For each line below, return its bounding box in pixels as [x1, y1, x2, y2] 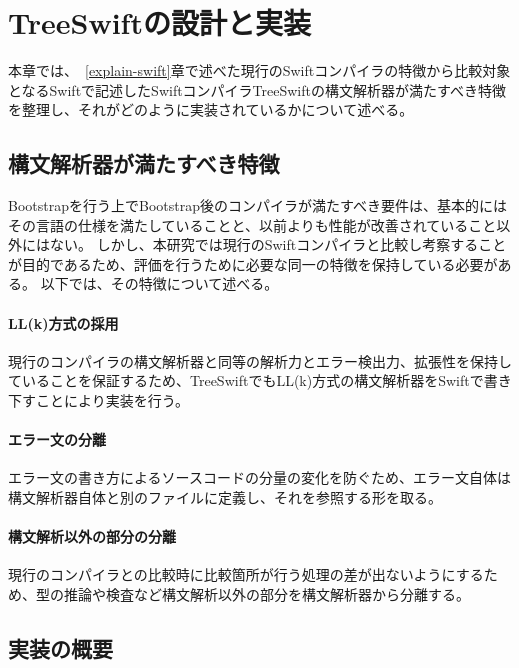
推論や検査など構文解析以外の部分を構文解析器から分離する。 [63, 584, 470, 605]
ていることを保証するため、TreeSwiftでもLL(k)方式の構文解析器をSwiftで [8, 370, 484, 391]
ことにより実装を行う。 [35, 390, 189, 411]
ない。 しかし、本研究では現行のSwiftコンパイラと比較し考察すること [49, 234, 507, 255]
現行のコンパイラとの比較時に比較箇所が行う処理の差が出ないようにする [8, 564, 484, 585]
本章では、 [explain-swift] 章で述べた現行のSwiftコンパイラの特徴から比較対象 [8, 60, 511, 81]
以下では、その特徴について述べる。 [40, 273, 279, 294]
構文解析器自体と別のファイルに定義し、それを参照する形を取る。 [8, 487, 442, 508]
